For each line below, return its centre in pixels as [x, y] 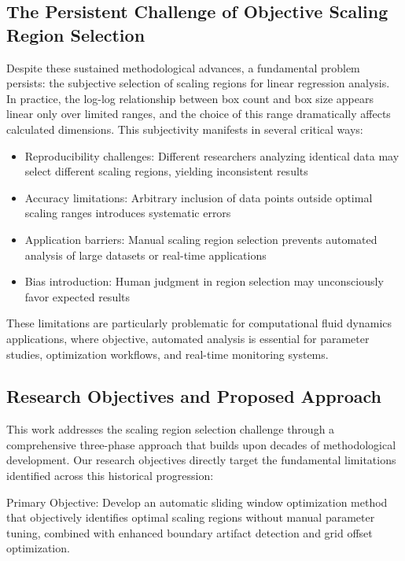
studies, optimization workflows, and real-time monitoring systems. [168, 354]
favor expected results [77, 296]
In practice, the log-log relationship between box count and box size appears [190, 98]
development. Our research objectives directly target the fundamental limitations [201, 460]
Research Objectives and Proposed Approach [194, 396]
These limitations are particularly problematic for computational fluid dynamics [199, 323]
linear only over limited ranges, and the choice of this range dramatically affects [199, 114]
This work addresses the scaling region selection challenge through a [171, 429]
